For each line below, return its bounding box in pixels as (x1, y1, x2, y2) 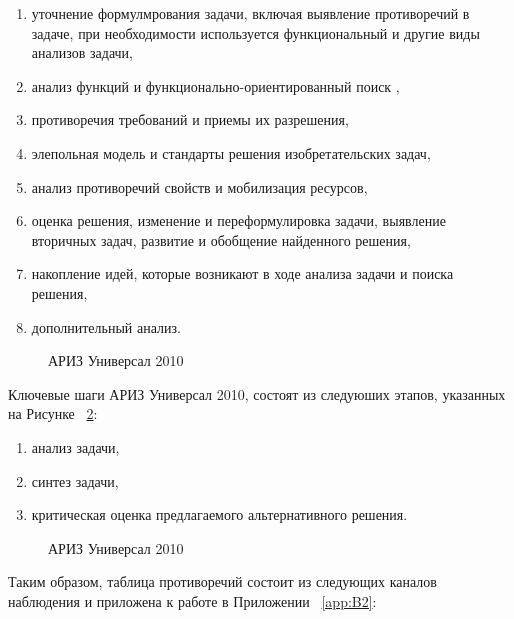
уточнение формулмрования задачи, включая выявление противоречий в (31, 3, 470, 23)
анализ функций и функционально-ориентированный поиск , (31, 75, 400, 96)
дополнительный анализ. (31, 316, 181, 337)
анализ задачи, (31, 436, 120, 457)
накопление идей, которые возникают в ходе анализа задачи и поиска (31, 263, 454, 284)
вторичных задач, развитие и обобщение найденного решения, (31, 229, 411, 250)
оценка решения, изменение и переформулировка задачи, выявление (31, 210, 446, 231)
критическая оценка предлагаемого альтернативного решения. (31, 504, 408, 525)
